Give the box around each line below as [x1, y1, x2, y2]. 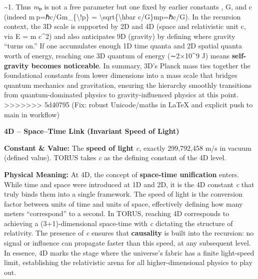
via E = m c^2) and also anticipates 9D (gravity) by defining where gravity [4, 30, 235, 41]
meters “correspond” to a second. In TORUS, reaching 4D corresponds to [4, 208, 229, 219]
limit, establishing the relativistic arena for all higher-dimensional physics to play [4, 257, 252, 268]
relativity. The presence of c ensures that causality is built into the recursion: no [4, 228, 254, 238]
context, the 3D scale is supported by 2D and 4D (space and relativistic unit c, [4, 21, 246, 31]
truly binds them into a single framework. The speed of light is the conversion [4, 189, 242, 199]
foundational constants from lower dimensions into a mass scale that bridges [4, 70, 237, 80]
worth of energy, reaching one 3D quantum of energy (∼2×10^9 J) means [4, 50, 230, 60]
